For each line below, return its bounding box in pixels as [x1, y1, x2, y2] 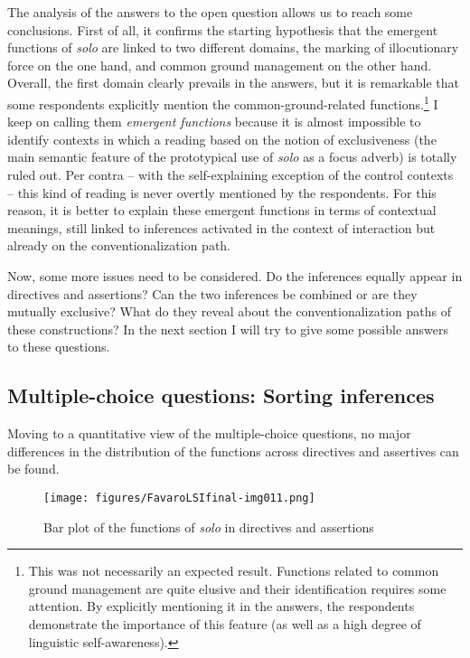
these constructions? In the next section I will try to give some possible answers [7, 319, 449, 338]
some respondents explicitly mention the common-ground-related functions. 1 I [7, 91, 438, 113]
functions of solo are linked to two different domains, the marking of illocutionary [7, 38, 459, 57]
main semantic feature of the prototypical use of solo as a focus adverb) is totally [7, 147, 457, 166]
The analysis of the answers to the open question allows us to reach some [7, 3, 413, 21]
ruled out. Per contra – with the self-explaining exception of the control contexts [7, 165, 454, 183]
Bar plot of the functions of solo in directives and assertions [43, 517, 374, 536]
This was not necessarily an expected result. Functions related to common [28, 561, 439, 580]
